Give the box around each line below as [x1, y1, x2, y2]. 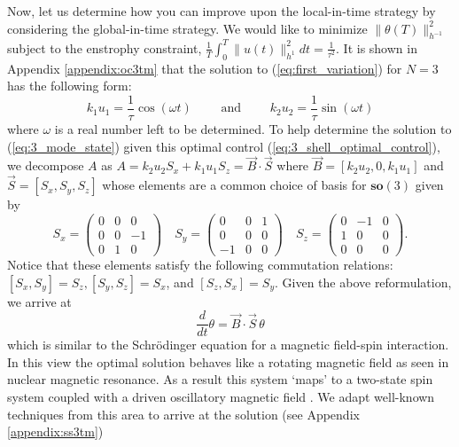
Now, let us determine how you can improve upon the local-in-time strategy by [7, 2, 436, 20]
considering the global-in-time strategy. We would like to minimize [7, 19, 368, 37]
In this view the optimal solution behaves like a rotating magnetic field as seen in [7, 352, 449, 371]
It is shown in [343, 38, 417, 57]
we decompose [7, 156, 84, 175]
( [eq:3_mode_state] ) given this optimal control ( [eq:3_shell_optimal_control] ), [7, 137, 440, 155]
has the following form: [7, 76, 132, 95]
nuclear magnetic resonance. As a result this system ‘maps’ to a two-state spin [7, 370, 433, 388]
